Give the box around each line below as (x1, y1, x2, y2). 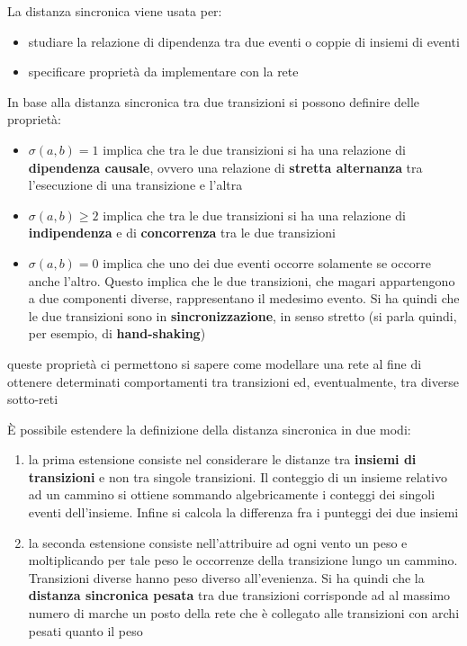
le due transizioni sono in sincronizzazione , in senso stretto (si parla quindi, (28, 306, 457, 325)
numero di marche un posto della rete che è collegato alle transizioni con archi (28, 604, 460, 623)
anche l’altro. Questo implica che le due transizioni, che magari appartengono (28, 271, 455, 290)
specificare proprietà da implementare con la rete (28, 62, 299, 81)
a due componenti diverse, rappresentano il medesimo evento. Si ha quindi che (28, 289, 460, 308)
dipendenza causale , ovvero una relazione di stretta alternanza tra (28, 157, 423, 176)
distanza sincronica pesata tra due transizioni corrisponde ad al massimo (28, 586, 451, 605)
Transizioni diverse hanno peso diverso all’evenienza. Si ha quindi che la (28, 568, 425, 587)
